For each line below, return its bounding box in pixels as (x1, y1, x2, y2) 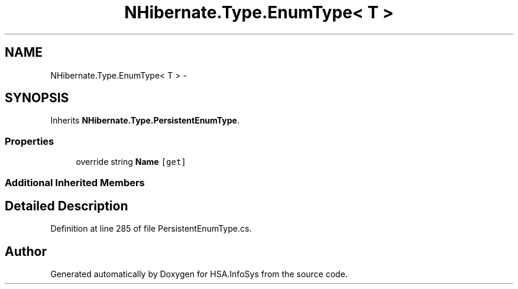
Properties (5, 135, 54, 147)
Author (5, 243, 47, 259)
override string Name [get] (76, 157, 186, 167)
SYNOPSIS (5, 90, 69, 106)
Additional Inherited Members (5, 176, 145, 189)
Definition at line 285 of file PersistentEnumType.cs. (50, 223, 252, 234)
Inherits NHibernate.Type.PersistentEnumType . (50, 115, 239, 126)
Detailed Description (5, 198, 128, 213)
